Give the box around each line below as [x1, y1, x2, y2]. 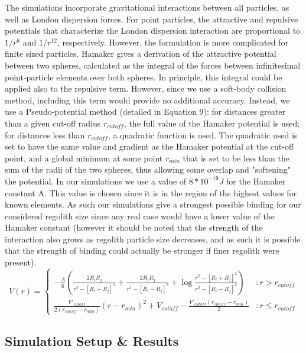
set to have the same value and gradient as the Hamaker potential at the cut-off [5, 140, 294, 153]
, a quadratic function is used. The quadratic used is [108, 128, 298, 141]
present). [5, 256, 37, 268]
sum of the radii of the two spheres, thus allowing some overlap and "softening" [5, 163, 291, 176]
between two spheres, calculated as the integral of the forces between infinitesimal [5, 59, 301, 71]
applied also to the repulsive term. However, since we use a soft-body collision [5, 82, 287, 95]
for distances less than [5, 128, 85, 141]
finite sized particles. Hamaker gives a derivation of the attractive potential [5, 47, 276, 60]
